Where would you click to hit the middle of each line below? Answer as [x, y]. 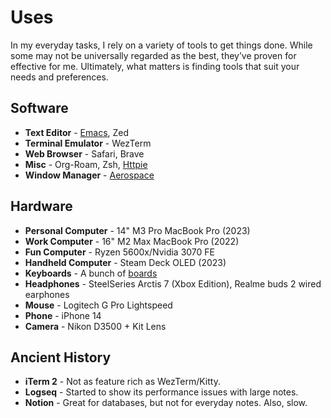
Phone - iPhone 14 [63, 315]
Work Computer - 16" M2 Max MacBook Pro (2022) [132, 241]
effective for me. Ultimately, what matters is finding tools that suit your [155, 66]
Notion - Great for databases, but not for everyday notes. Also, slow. [166, 403]
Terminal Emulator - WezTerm [88, 143]
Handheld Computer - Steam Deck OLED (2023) [125, 262]
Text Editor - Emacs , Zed [77, 132]
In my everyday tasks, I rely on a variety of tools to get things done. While [161, 45]
